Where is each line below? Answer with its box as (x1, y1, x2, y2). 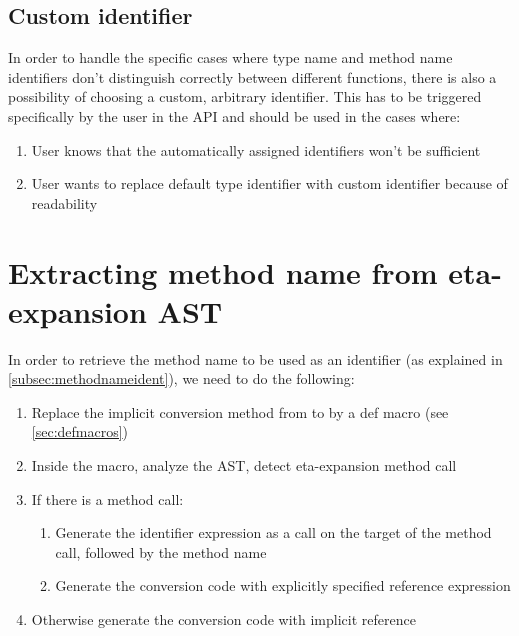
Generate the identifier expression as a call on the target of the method (55, 522, 492, 543)
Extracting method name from (8, 251, 438, 292)
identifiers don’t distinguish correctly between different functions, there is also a (8, 66, 497, 87)
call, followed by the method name (55, 541, 267, 562)
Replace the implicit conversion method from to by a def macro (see (31, 401, 449, 422)
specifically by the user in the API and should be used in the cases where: (8, 105, 461, 126)
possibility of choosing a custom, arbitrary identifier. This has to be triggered (8, 86, 482, 107)
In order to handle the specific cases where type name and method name (8, 47, 453, 68)
